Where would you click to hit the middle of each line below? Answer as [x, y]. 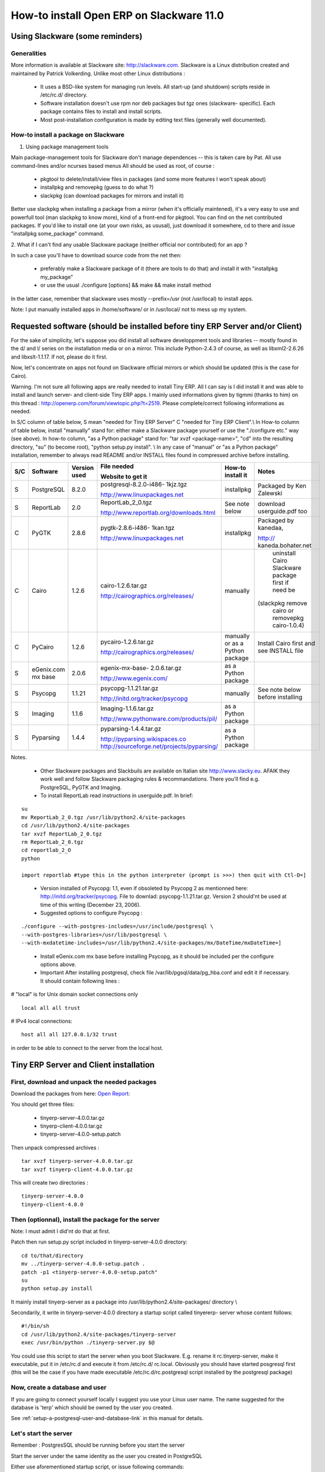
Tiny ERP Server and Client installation [83, 1065]
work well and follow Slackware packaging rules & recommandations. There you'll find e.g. [150, 779]
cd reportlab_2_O [46, 850]
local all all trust [51, 1008]
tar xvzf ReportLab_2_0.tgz [62, 834]
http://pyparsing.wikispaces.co [143, 739]
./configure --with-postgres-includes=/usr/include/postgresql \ [118, 926]
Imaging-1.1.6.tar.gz [127, 708]
